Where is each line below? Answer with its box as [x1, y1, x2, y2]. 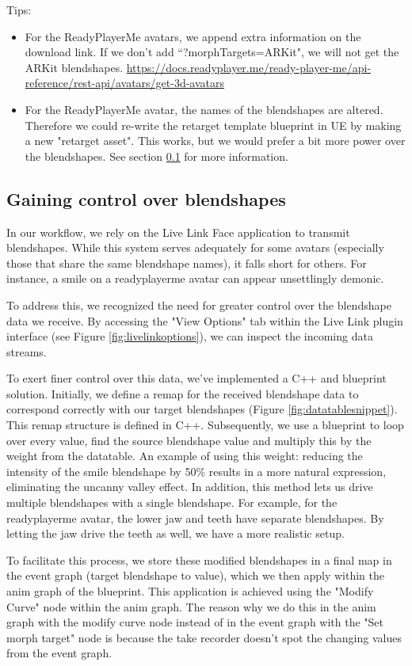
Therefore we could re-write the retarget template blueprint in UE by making [25, 116, 402, 133]
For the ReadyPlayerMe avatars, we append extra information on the [25, 28, 361, 44]
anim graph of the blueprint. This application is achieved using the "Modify [6, 583, 374, 599]
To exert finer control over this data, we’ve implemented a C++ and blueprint [6, 370, 387, 386]
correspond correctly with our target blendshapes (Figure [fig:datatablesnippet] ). [6, 401, 398, 417]
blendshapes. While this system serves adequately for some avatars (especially [6, 239, 384, 256]
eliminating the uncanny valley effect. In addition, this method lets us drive [6, 478, 373, 495]
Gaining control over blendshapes [6, 186, 286, 211]
